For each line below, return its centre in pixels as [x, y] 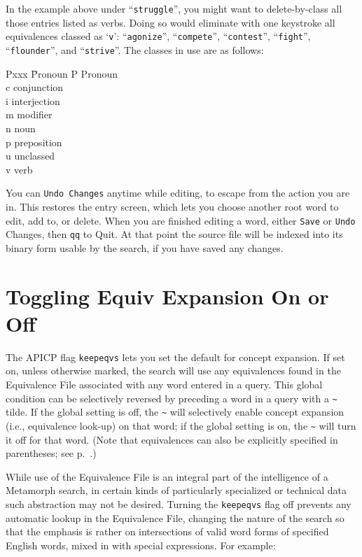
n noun [21, 128]
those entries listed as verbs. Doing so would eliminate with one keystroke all [170, 22]
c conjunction [35, 87]
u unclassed [30, 156]
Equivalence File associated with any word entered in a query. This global [164, 385]
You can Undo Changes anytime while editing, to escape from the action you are [178, 193]
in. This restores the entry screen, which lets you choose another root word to [172, 206]
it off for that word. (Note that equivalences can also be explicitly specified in [172, 439]
